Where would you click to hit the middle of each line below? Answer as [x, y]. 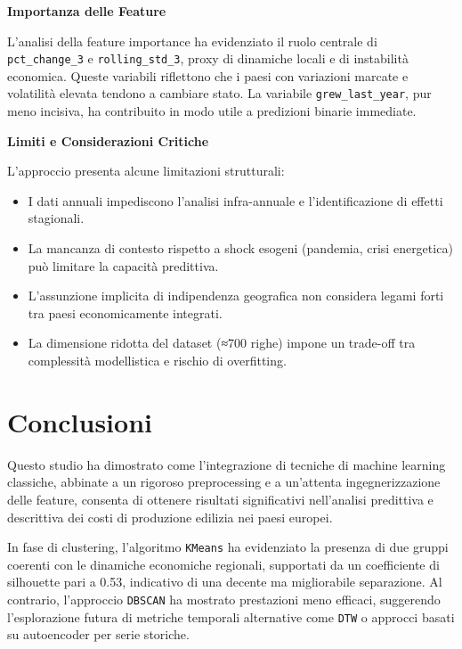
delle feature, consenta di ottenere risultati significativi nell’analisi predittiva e [220, 499]
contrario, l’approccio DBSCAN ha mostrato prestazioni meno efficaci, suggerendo [224, 599]
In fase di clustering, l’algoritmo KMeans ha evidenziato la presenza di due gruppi [228, 547]
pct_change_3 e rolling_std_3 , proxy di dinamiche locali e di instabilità [208, 58]
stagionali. [56, 218]
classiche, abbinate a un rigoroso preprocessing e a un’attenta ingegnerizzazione [224, 482]
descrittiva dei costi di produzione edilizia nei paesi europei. [170, 517]
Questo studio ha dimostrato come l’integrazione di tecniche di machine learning [227, 464]
